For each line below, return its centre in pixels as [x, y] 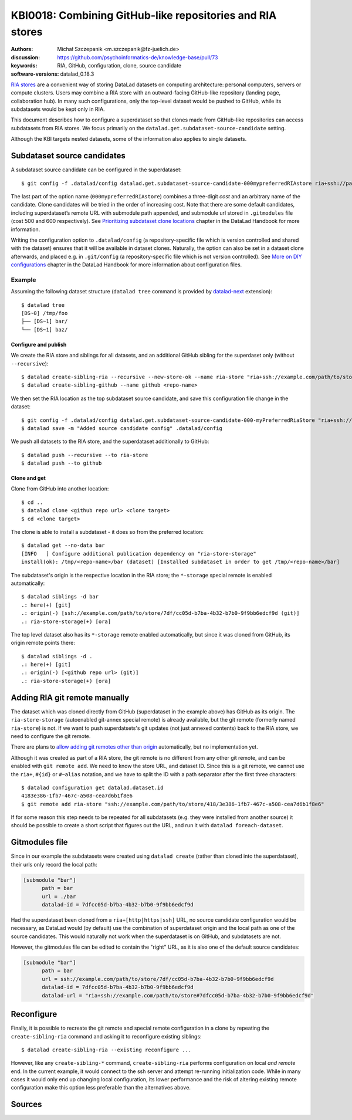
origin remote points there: [43, 643]
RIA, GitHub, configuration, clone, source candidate [119, 66]
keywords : [24, 66]
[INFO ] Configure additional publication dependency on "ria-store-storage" [139, 554]
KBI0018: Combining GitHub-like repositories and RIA [144, 15]
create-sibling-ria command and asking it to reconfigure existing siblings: [106, 1036]
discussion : [26, 57]
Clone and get [28, 478]
